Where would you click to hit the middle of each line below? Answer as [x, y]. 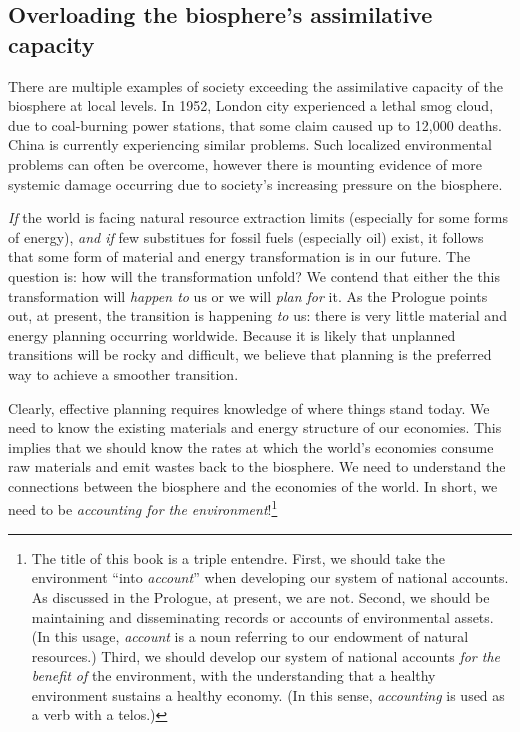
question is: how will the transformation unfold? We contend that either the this [254, 275]
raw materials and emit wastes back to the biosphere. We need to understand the [257, 466]
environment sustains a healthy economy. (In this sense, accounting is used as [268, 694]
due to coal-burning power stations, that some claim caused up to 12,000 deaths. [255, 124]
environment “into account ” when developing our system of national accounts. [270, 577]
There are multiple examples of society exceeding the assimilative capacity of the [255, 85]
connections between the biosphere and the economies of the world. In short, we [253, 485]
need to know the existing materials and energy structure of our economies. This [255, 427]
